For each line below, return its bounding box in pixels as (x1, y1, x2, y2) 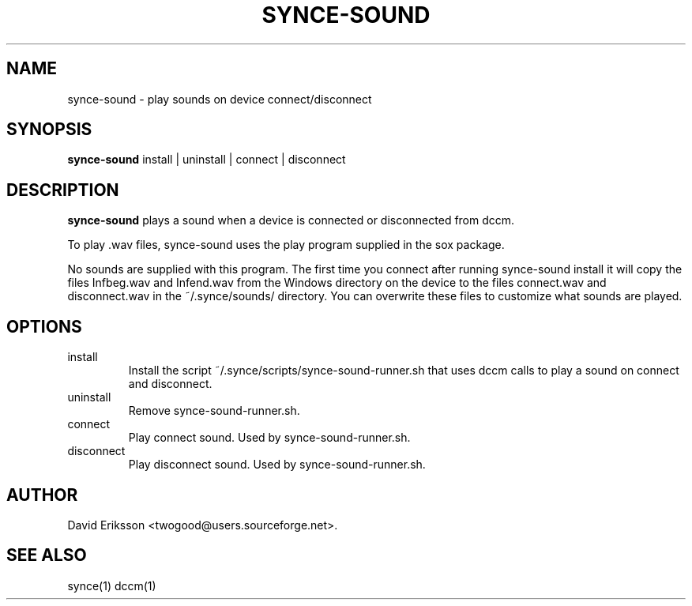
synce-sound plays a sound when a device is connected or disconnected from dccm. (67, 213, 515, 228)
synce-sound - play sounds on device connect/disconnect (67, 92, 372, 106)
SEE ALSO (6, 545, 87, 566)
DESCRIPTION (6, 179, 119, 200)
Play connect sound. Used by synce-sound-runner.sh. (128, 431, 411, 445)
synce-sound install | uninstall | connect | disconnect (67, 152, 346, 167)
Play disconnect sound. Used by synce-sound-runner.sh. (128, 457, 426, 472)
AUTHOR (6, 484, 78, 505)
